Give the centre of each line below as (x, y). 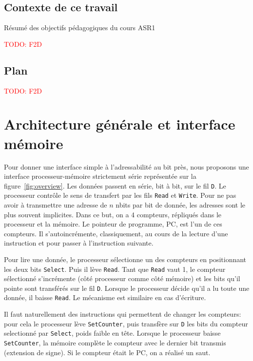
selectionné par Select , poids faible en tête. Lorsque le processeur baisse (112, 333)
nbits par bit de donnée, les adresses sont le (180, 205)
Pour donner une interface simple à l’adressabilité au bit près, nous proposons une (126, 166)
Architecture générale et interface (120, 124)
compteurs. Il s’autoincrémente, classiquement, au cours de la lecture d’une (116, 233)
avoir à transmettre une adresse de (56, 205)
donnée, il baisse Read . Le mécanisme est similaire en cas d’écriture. (105, 297)
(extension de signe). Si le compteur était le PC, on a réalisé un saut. (107, 352)
